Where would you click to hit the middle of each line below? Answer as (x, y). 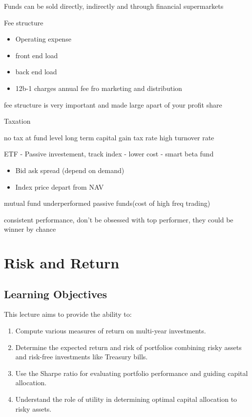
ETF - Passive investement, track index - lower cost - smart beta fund (109, 154)
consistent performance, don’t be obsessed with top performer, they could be (119, 219)
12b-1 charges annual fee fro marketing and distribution (99, 88)
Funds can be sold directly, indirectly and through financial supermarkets (114, 6)
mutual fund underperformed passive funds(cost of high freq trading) (107, 203)
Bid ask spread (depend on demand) (70, 170)
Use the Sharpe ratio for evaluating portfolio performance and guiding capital (132, 373)
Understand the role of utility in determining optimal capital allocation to (126, 399)
